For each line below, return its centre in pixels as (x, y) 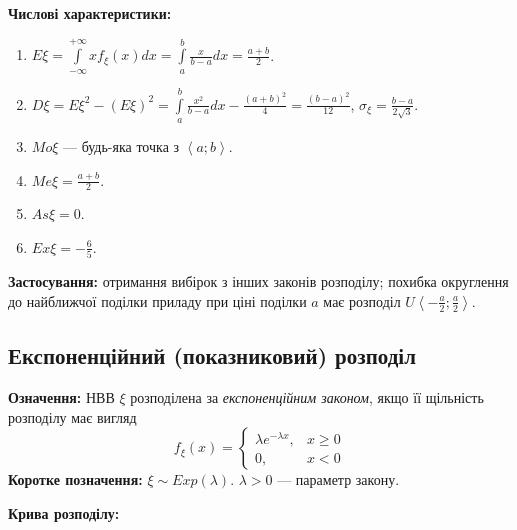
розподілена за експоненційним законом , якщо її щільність (307, 397)
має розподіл (362, 300)
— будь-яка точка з (121, 145)
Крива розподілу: (64, 512)
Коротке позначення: (75, 479)
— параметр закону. (338, 479)
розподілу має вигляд (72, 416)
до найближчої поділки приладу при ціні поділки (157, 300)
